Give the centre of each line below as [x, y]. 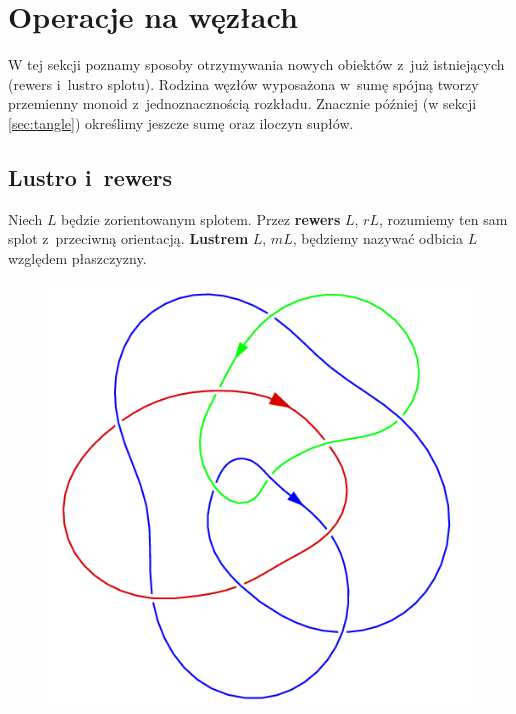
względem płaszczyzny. [77, 257]
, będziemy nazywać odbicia [378, 238]
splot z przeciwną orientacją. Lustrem [128, 238]
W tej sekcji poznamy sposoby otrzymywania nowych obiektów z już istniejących [256, 64]
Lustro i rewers [90, 176]
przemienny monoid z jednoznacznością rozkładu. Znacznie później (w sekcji [242, 103]
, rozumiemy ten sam [443, 218]
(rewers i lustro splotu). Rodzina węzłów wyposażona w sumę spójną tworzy [243, 83]
